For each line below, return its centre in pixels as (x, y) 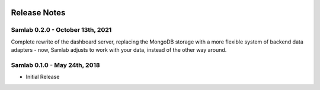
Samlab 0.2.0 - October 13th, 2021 (61, 30)
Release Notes (38, 13)
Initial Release (43, 77)
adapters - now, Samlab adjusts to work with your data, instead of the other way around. (119, 50)
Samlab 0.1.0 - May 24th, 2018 (55, 65)
